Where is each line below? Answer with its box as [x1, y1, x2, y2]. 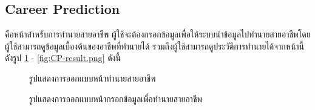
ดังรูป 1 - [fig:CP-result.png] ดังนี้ [5, 51, 121, 64]
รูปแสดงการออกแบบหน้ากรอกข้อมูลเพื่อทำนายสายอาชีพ [29, 92, 202, 105]
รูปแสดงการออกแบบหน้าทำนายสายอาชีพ [29, 71, 156, 84]
